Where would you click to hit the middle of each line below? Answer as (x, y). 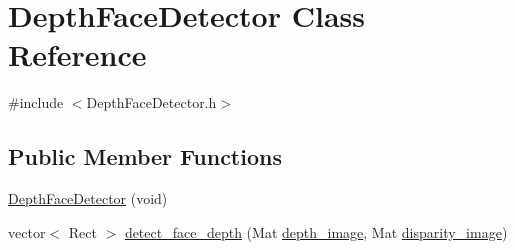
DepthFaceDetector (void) (88, 198)
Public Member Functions (145, 156)
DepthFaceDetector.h (151, 102)
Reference (77, 54)
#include (36, 102)
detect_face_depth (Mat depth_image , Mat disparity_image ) (316, 231)
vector (27, 231)
